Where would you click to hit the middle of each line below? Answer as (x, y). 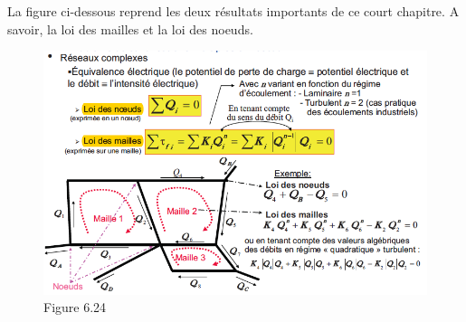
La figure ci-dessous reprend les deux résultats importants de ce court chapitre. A (233, 11)
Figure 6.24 (75, 307)
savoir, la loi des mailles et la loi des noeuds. (130, 28)
